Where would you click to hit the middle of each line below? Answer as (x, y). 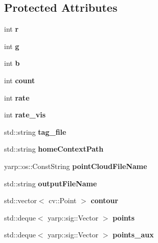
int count (20, 80)
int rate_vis (25, 115)
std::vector (20, 200)
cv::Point (63, 200)
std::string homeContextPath (54, 149)
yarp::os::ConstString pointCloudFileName (76, 166)
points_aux (133, 235)
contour (105, 200)
